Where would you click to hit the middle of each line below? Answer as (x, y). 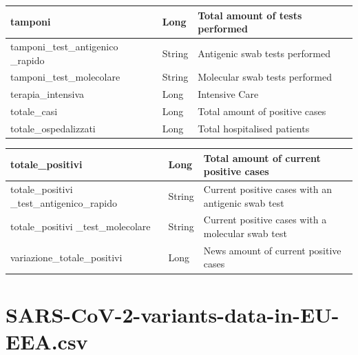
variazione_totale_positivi (66, 257)
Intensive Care (228, 94)
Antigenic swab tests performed (264, 53)
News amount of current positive (272, 250)
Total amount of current (262, 158)
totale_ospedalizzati (53, 128)
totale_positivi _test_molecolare (81, 226)
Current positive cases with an (267, 189)
